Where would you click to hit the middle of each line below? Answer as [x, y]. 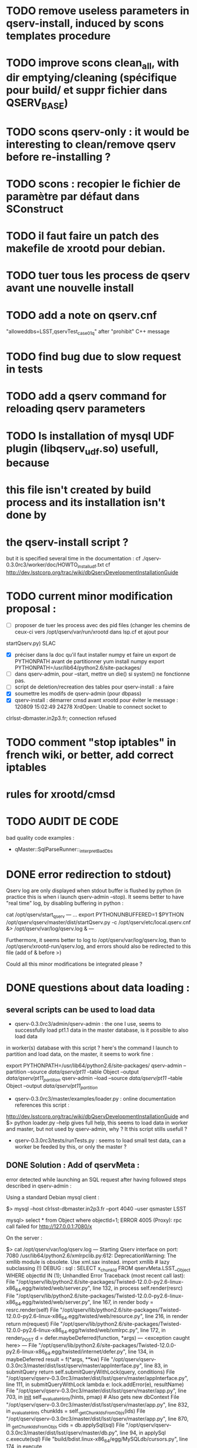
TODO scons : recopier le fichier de [94, 184]
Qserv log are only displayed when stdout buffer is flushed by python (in [94, 891]
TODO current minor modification [90, 596]
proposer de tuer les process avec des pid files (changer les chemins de [102, 625]
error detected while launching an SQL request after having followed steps [96, 1179]
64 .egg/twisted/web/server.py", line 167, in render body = [85, 1303]
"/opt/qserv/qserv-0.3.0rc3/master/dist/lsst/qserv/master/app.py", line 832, [98, 1405]
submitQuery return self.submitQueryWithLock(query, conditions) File [91, 1372]
